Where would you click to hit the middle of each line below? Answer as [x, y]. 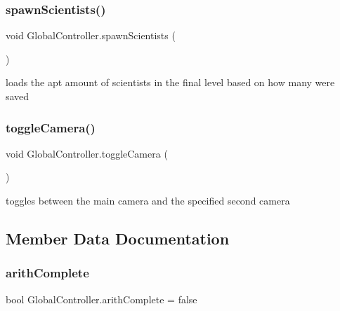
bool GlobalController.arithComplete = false [102, 299]
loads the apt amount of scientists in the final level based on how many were [170, 82]
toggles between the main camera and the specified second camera [148, 200]
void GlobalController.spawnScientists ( [91, 35]
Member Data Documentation [118, 238]
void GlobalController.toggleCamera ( [87, 153]
